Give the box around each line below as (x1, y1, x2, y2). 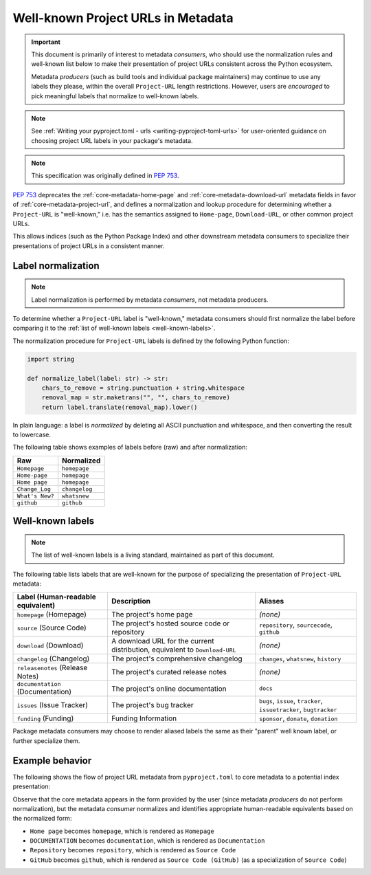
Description (111, 597, 151, 606)
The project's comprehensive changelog (111, 654, 243, 663)
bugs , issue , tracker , (258, 696, 323, 706)
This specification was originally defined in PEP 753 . (31, 172, 179, 180)
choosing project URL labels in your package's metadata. (31, 136, 193, 144)
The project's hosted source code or (111, 619, 230, 628)
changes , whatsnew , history (258, 654, 341, 663)
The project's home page (111, 610, 193, 619)
